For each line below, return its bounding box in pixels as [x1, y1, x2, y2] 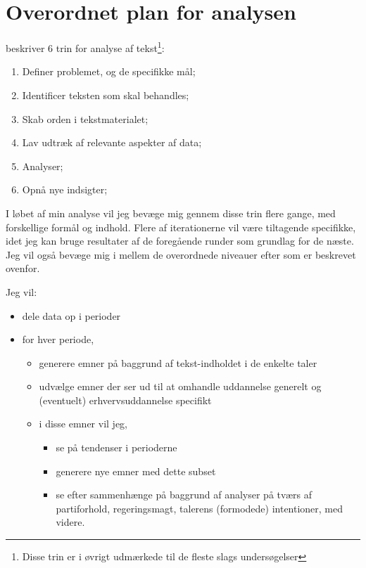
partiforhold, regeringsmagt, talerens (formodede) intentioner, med [56, 501, 343, 515]
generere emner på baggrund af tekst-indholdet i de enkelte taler [39, 355, 317, 370]
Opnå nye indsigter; [22, 182, 108, 197]
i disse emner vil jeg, [39, 416, 127, 431]
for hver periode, [22, 332, 94, 347]
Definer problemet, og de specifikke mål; [22, 64, 196, 79]
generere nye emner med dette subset [56, 463, 216, 478]
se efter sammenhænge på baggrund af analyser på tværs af [56, 487, 313, 502]
